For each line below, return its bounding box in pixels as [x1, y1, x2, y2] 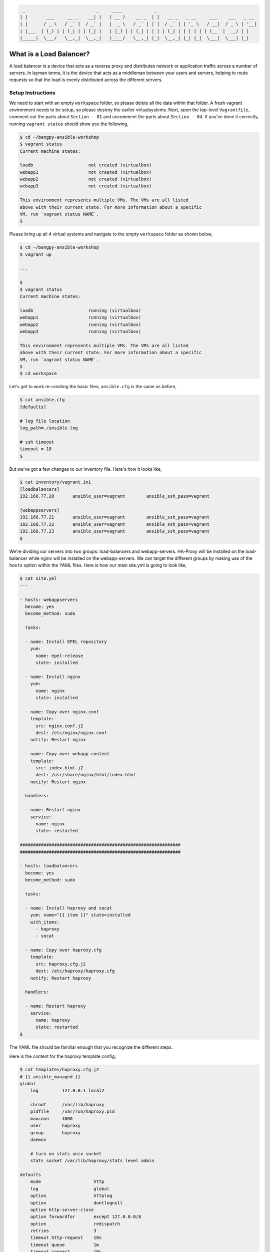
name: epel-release [35, 653, 83, 659]
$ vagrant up [19, 251, 52, 257]
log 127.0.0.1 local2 [30, 1088, 104, 1094]
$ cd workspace [19, 371, 57, 377]
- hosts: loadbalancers [19, 863, 78, 869]
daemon [30, 1137, 46, 1143]
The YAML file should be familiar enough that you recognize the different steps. [9, 1044, 173, 1050]
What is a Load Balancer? [9, 50, 90, 58]
